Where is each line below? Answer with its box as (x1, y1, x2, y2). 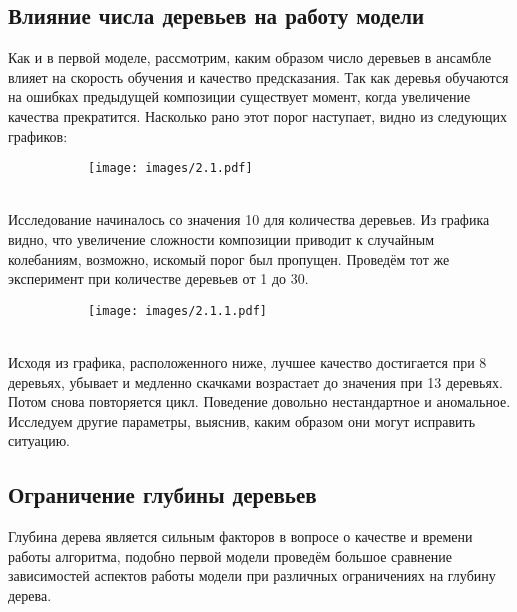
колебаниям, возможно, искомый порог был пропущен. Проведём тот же (8, 248, 450, 269)
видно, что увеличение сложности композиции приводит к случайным (8, 229, 435, 250)
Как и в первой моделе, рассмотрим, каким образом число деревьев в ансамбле (8, 47, 492, 68)
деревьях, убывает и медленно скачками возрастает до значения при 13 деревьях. (8, 371, 503, 392)
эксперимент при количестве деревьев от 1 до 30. (8, 268, 309, 289)
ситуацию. (8, 430, 71, 451)
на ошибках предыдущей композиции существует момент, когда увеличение (8, 86, 471, 107)
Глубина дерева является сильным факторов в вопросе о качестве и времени (8, 526, 473, 547)
